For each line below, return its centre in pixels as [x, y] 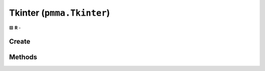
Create [20, 42]
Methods [23, 57]
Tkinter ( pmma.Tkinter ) [60, 13]
